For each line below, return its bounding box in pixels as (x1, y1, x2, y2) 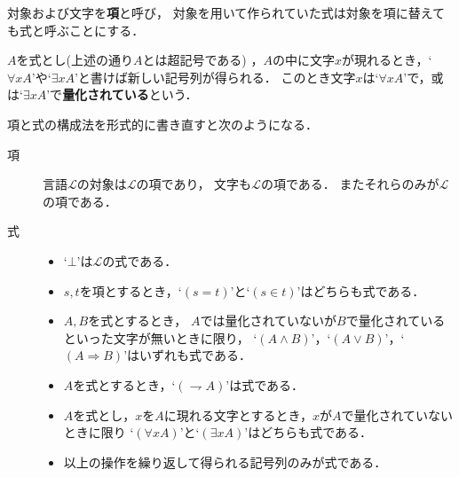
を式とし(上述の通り (16, 51, 133, 69)
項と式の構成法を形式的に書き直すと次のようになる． (7, 114, 318, 133)
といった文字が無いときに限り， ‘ (63, 328, 257, 347)
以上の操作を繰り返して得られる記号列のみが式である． (63, 452, 387, 471)
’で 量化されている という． (46, 85, 198, 104)
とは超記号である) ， (142, 51, 264, 69)
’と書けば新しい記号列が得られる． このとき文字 (74, 67, 356, 86)
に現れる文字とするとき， (163, 405, 313, 424)
